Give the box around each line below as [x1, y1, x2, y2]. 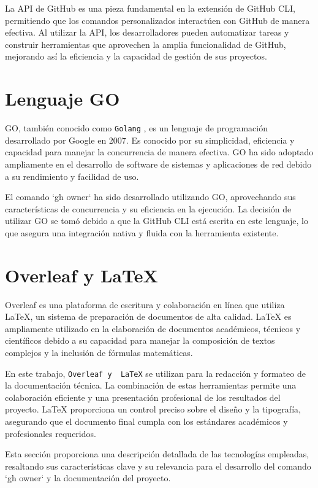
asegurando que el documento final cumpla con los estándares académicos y [5, 415, 288, 428]
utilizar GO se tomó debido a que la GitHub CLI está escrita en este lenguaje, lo [5, 214, 309, 227]
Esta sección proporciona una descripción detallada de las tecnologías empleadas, [5, 447, 309, 460]
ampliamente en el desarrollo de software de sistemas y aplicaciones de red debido [5, 157, 312, 170]
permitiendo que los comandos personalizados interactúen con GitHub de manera [5, 14, 310, 26]
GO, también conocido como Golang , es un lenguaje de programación [5, 122, 268, 134]
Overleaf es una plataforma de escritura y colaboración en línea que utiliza [5, 298, 285, 311]
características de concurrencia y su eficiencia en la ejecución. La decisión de [5, 202, 292, 215]
